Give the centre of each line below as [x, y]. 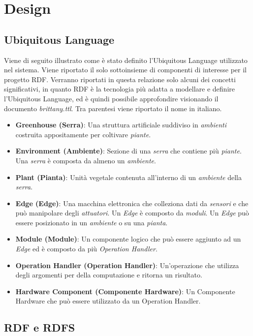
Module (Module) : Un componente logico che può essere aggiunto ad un [128, 239]
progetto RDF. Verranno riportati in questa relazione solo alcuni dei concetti [120, 79]
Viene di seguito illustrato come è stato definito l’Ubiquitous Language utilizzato [126, 60]
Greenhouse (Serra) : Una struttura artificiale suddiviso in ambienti [121, 125]
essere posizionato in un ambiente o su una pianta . [92, 222]
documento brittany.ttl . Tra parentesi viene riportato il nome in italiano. [113, 108]
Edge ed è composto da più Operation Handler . [86, 249]
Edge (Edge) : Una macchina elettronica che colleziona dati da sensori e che [132, 203]
